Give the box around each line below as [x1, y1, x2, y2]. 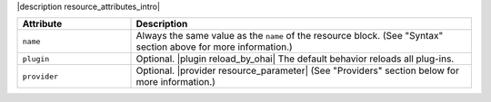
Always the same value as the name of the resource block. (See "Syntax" [135, 30, 444, 42]
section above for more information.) [135, 41, 293, 53]
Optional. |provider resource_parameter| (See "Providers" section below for [135, 64, 459, 77]
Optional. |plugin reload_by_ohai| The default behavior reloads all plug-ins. [135, 52, 455, 65]
